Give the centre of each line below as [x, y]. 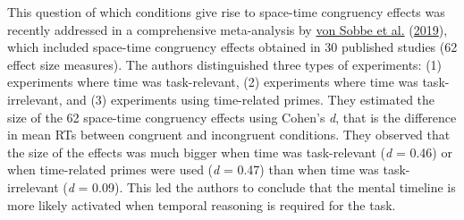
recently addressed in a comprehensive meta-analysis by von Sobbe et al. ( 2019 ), [228, 29]
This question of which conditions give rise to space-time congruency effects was [226, 12]
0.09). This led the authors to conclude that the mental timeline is [274, 186]
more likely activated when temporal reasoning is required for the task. [202, 204]
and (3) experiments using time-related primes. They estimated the [251, 99]
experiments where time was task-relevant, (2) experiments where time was [213, 82]
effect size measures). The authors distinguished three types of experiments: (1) [225, 64]
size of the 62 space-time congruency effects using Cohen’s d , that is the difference [232, 117]
